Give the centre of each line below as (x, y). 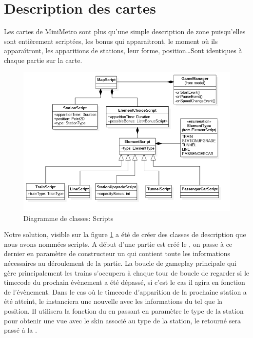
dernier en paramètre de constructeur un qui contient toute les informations (117, 253)
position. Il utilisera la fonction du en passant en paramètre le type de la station (124, 311)
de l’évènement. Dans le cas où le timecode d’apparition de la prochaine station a (125, 291)
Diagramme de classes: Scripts (68, 218)
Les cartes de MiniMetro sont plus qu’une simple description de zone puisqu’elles (125, 31)
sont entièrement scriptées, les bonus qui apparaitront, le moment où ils (111, 41)
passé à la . (20, 330)
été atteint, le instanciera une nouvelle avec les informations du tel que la (113, 301)
